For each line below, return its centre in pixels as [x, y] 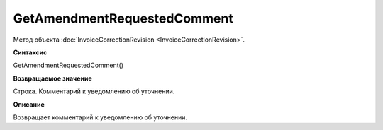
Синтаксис [30, 52]
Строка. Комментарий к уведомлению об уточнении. [94, 91]
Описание [29, 104]
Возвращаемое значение [52, 78]
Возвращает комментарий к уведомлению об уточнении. [100, 117]
